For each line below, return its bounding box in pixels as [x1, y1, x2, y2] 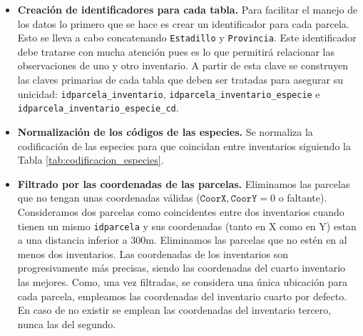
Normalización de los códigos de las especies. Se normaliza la [17, 124, 313, 139]
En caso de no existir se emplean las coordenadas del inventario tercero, [17, 302, 332, 317]
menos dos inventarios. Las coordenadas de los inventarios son [17, 246, 289, 261]
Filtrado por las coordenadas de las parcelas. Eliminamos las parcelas [17, 176, 350, 191]
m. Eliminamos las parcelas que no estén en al [145, 232, 347, 247]
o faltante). [278, 190, 327, 205]
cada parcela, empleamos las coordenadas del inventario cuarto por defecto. [17, 288, 347, 303]
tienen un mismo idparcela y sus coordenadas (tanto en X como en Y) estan [17, 218, 357, 233]
